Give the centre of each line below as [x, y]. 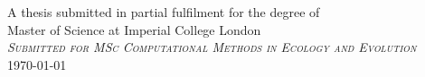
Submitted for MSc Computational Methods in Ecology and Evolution [212, 47]
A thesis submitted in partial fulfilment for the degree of [164, 12]
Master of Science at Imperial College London [134, 29]
